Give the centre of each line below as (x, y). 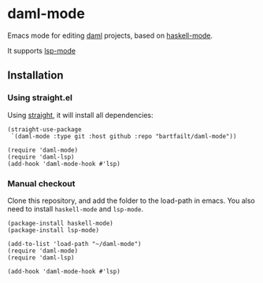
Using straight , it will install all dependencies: (80, 115)
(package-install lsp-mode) (54, 230)
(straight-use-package (44, 129)
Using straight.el (40, 97)
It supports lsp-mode (42, 50)
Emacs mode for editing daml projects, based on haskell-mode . (110, 35)
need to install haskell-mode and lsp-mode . (75, 208)
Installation (35, 75)
